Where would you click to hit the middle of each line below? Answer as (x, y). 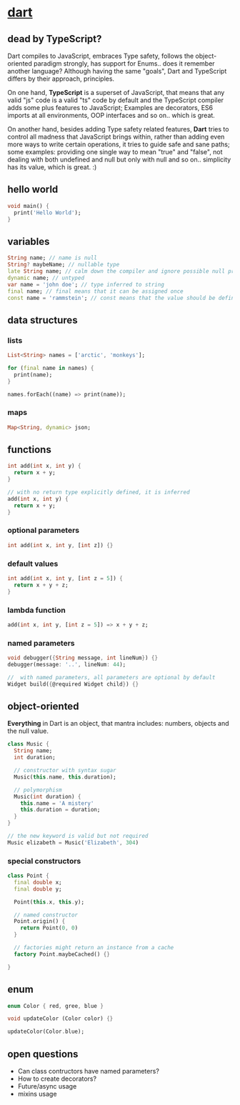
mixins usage (37, 1094)
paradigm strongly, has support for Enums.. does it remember (124, 64)
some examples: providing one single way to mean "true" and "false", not (115, 152)
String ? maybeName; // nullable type (64, 265)
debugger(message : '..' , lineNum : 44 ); (67, 664)
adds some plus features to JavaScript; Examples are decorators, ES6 (110, 107)
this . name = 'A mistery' (57, 803)
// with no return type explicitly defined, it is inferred (99, 492)
